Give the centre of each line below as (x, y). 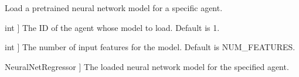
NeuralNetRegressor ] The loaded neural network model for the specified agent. (147, 66)
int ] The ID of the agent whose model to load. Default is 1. (112, 27)
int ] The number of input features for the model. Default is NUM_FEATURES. (150, 47)
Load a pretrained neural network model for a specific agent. (114, 8)
